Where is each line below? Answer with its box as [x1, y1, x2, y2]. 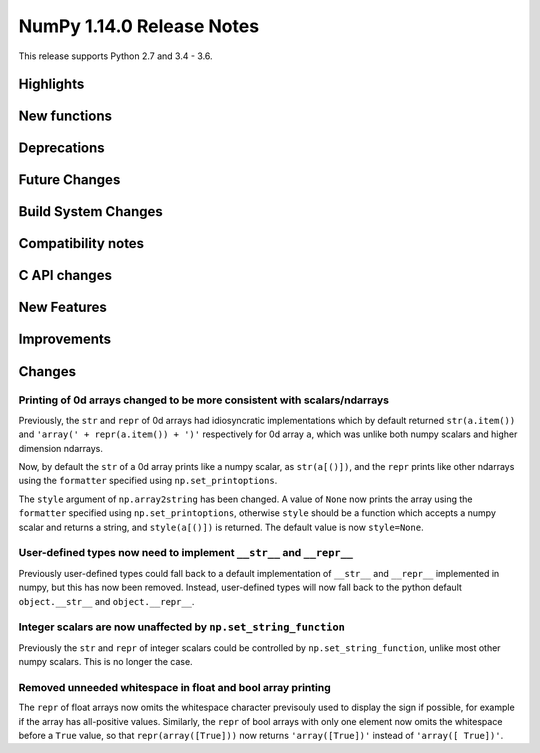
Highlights [18, 76, 85, 93]
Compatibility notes [18, 235, 145, 252]
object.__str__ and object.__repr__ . [18, 595, 195, 607]
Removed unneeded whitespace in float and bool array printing [18, 680, 331, 694]
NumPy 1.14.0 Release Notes [18, 15, 260, 37]
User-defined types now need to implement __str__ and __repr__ [18, 546, 354, 560]
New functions [18, 108, 113, 125]
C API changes [18, 267, 112, 284]
